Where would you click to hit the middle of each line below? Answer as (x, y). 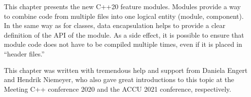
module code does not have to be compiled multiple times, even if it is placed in (123, 44)
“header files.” (24, 53)
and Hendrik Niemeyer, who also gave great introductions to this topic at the (119, 79)
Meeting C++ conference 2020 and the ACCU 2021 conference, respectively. (118, 89)
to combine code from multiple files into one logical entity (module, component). (124, 16)
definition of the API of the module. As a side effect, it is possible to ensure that (124, 35)
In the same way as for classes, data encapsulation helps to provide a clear (115, 25)
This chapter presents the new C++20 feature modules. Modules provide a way (123, 6)
